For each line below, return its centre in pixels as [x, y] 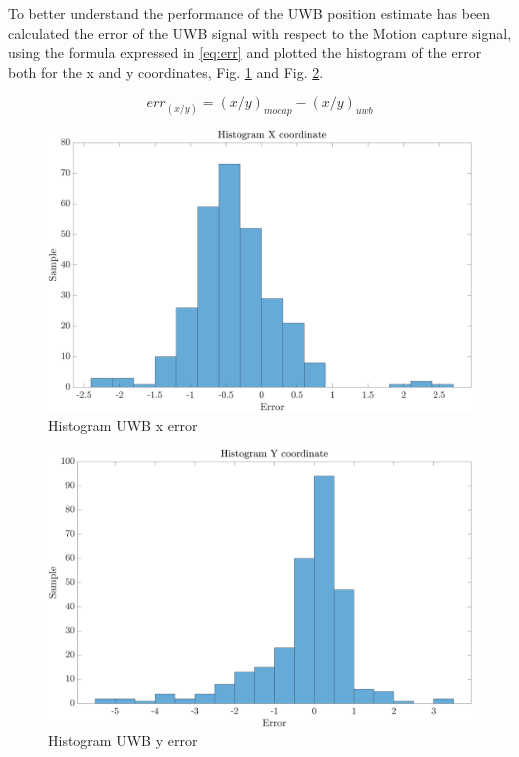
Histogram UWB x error [123, 424]
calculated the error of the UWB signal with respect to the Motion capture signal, [260, 32]
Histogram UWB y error [123, 740]
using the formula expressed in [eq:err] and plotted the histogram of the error [245, 52]
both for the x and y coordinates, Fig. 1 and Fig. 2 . [166, 71]
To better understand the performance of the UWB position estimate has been [249, 13]
